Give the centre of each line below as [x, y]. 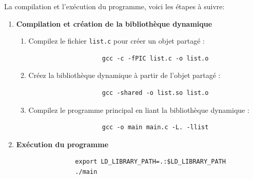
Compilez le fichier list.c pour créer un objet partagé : [116, 41]
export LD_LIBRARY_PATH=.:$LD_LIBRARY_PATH [150, 162]
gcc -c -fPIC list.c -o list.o [155, 58]
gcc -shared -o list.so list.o [155, 93]
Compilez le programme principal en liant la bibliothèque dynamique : [139, 110]
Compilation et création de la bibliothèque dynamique [114, 23]
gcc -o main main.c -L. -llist [155, 127]
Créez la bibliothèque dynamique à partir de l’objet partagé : [124, 75]
